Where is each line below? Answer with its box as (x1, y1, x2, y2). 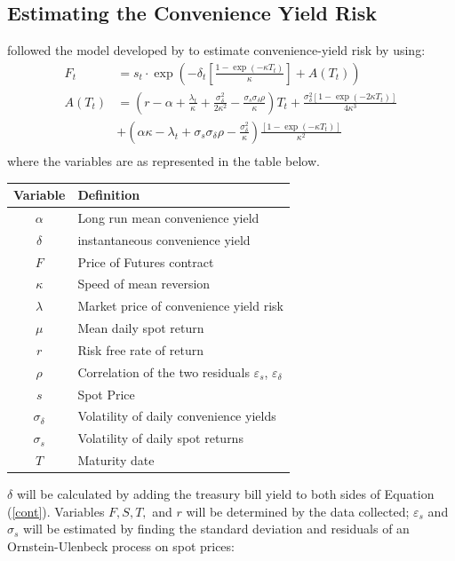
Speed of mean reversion (77, 274, 211, 293)
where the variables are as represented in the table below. (7, 151, 320, 170)
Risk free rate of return (77, 340, 204, 359)
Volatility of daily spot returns (77, 429, 243, 447)
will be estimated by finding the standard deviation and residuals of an (23, 519, 410, 538)
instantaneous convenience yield (77, 230, 251, 249)
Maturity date (77, 451, 155, 470)
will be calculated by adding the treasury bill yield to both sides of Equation (16, 485, 435, 503)
